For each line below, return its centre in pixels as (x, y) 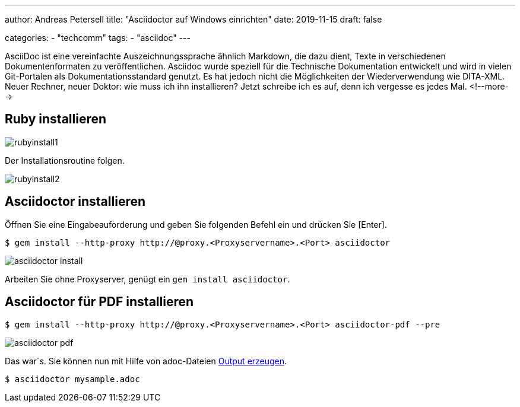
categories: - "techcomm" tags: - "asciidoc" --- (98, 38)
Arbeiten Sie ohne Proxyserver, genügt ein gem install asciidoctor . (148, 279)
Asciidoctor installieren (75, 202)
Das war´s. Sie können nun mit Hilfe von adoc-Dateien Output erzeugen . (146, 361)
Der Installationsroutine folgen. (65, 160)
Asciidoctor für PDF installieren (99, 302)
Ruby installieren (56, 119)
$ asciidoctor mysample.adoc (72, 379)
